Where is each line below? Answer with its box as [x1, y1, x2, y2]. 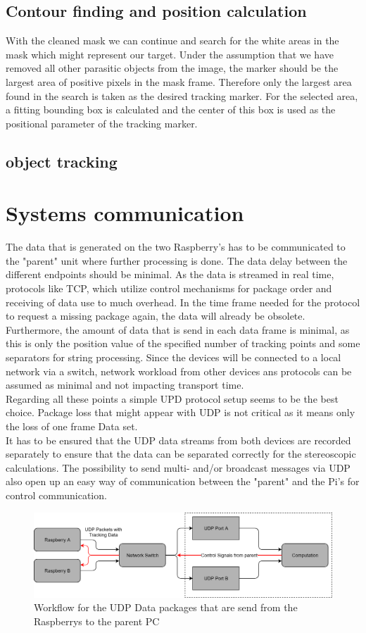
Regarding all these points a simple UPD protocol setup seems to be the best [6, 391, 339, 406]
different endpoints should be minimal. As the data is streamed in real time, [6, 267, 334, 282]
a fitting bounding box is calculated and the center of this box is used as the [6, 102, 336, 117]
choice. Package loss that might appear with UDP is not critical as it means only [6, 405, 355, 420]
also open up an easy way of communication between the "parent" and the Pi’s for [6, 474, 360, 489]
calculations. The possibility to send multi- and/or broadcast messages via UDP [6, 460, 351, 475]
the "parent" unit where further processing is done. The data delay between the [6, 253, 348, 268]
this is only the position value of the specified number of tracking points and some [6, 336, 360, 351]
